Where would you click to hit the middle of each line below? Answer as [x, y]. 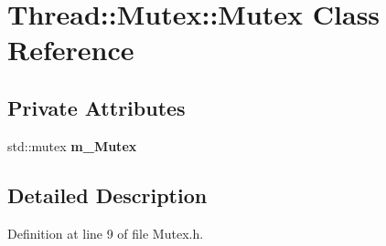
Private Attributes [96, 107]
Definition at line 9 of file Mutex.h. [106, 233]
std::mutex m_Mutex [72, 145]
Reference [71, 50]
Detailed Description [107, 195]
